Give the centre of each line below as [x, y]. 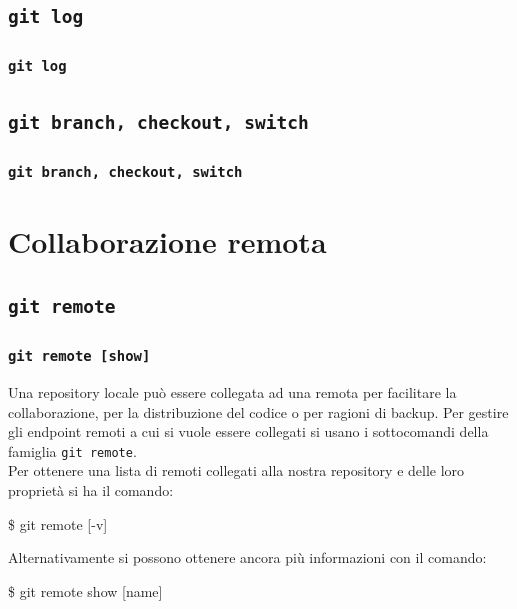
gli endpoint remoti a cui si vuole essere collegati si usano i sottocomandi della [248, 431]
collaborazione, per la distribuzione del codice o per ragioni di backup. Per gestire [258, 411]
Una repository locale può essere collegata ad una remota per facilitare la [232, 392]
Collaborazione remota [167, 240]
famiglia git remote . [72, 450]
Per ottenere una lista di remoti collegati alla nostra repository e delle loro [236, 470]
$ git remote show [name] [85, 590]
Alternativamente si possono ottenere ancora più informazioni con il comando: [247, 557]
